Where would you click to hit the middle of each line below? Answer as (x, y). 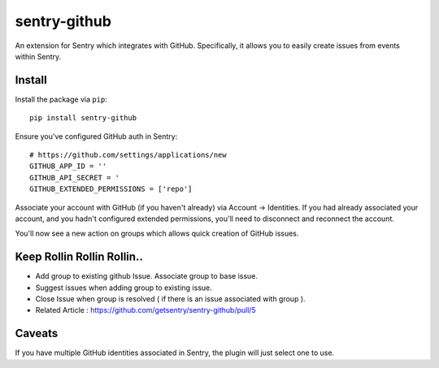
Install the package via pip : (61, 99)
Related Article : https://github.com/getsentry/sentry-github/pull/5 (146, 310)
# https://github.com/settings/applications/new (128, 155)
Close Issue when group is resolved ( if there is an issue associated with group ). (170, 299)
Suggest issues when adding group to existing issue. (124, 288)
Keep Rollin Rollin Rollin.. (79, 257)
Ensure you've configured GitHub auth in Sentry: (96, 136)
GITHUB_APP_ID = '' (68, 166)
